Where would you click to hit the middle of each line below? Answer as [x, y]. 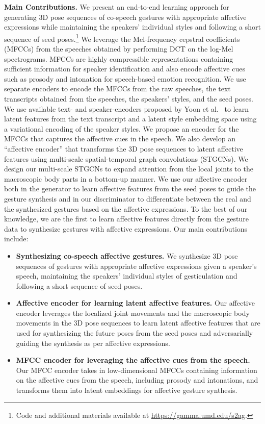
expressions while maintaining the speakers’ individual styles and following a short [132, 27]
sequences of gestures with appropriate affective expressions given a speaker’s [136, 266]
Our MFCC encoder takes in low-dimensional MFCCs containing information [137, 370]
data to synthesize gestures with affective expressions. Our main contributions [126, 228]
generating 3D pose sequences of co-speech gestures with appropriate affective [125, 17]
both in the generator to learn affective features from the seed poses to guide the [130, 189]
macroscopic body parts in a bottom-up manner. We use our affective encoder [126, 178]
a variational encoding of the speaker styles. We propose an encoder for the [122, 128]
